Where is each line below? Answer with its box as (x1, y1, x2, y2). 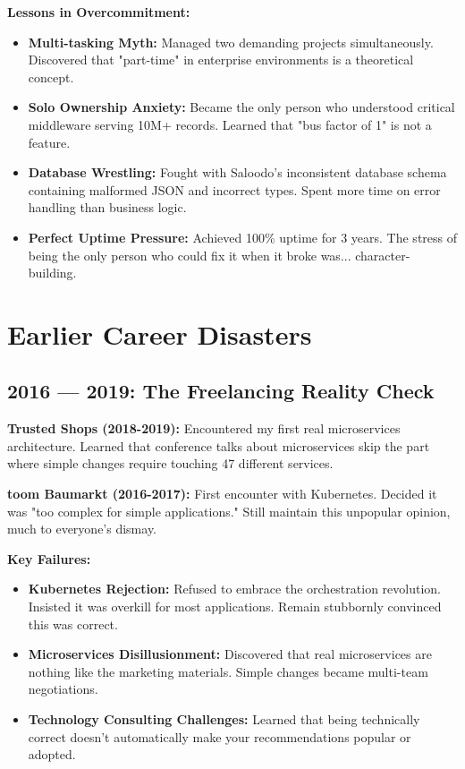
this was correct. (28, 614, 118, 633)
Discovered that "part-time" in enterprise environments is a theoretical (28, 50, 414, 69)
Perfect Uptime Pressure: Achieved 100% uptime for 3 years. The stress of (28, 227, 458, 246)
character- (355, 245, 410, 264)
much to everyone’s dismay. (7, 519, 157, 538)
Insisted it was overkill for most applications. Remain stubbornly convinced (28, 597, 442, 616)
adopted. (28, 745, 76, 764)
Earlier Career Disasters (7, 315, 312, 352)
